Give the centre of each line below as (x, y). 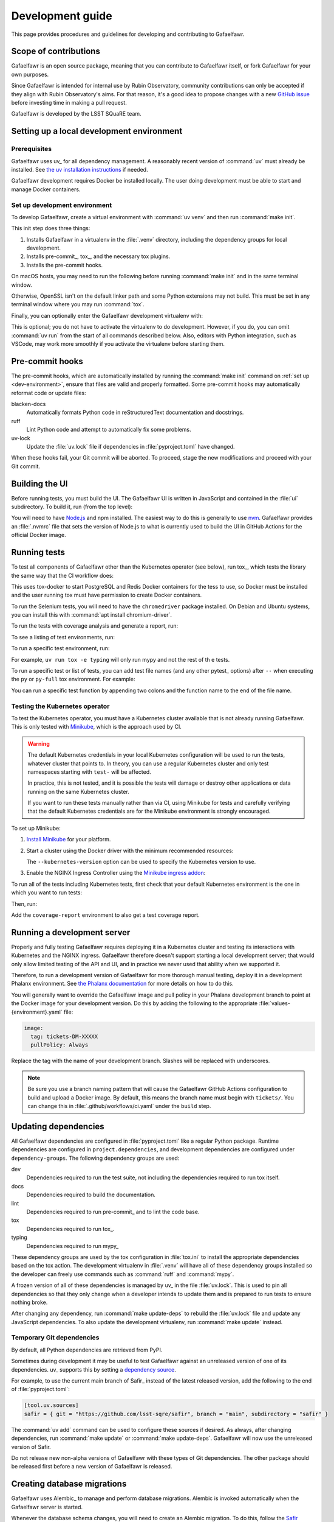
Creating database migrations (69, 1484)
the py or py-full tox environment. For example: (73, 679)
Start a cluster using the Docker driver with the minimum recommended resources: (130, 850)
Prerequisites (31, 149)
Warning (39, 743)
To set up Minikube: (36, 828)
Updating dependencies (58, 1126)
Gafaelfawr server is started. (47, 1507)
